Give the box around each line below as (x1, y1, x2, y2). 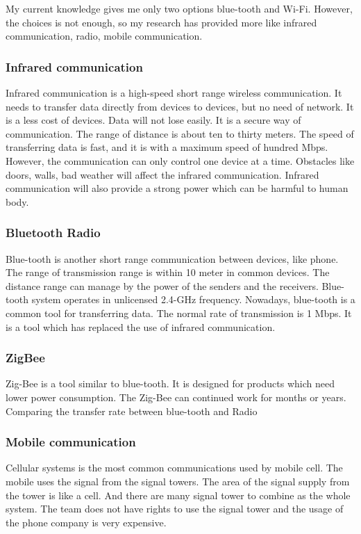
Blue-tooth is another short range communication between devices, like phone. (6, 251, 339, 266)
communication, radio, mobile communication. (6, 29, 203, 43)
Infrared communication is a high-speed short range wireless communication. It (6, 86, 342, 99)
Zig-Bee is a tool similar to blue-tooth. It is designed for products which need (6, 376, 335, 391)
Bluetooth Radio (6, 224, 101, 241)
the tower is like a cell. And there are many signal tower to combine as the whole (6, 487, 351, 502)
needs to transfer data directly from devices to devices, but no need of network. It (6, 99, 354, 113)
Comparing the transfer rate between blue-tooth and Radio (6, 403, 258, 418)
